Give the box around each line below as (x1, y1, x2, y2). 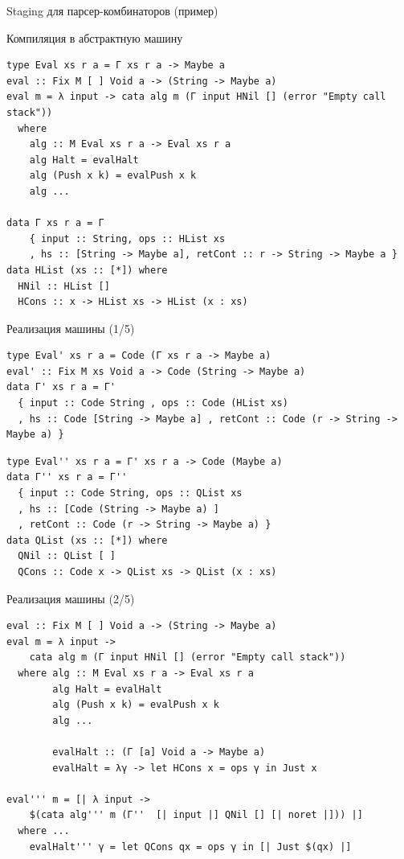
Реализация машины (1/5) (6, 319, 135, 336)
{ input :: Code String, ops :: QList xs (18, 487, 243, 499)
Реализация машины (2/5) (6, 590, 135, 606)
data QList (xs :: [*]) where (6, 534, 168, 546)
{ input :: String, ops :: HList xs (29, 232, 226, 245)
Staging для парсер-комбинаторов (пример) (6, 2, 218, 18)
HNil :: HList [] (18, 280, 110, 292)
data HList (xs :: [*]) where (6, 264, 168, 276)
